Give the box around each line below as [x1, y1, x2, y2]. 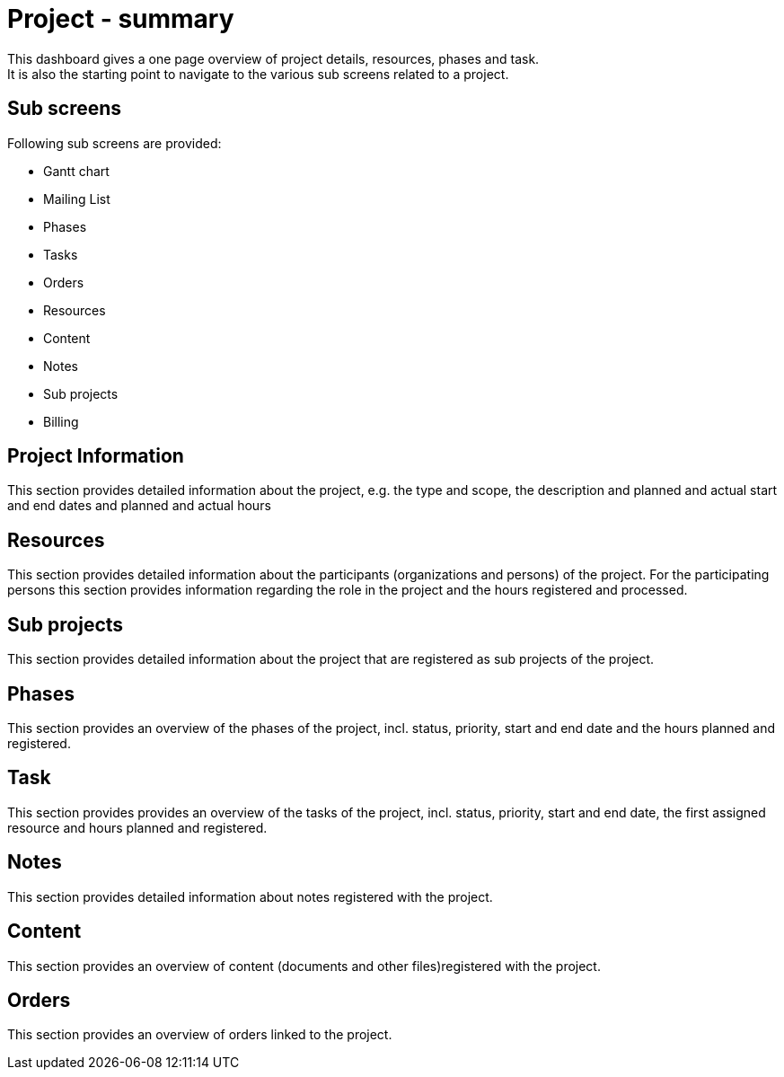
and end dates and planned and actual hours [7, 498, 271, 514]
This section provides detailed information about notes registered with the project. [7, 888, 493, 905]
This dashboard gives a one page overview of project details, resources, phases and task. [7, 50, 540, 66]
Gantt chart [43, 163, 110, 179]
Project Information [7, 445, 184, 468]
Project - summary [7, 4, 234, 34]
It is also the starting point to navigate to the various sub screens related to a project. [7, 66, 509, 82]
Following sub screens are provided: [7, 135, 222, 151]
